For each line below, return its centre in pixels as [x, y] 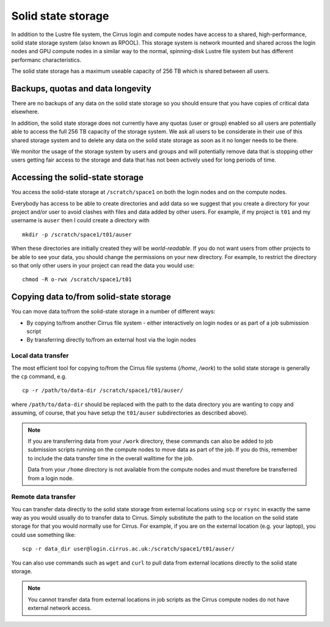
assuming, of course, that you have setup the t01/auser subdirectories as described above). [130, 413]
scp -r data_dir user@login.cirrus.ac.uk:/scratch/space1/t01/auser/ [129, 549]
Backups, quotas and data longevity [81, 88]
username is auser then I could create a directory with [80, 220]
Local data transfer [40, 356]
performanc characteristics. [46, 60]
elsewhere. [25, 112]
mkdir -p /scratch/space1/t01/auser [77, 235]
